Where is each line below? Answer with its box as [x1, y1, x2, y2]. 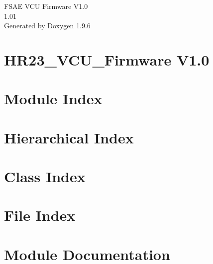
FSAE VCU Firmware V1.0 [4, 1, 88, 11]
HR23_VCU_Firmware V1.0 [4, 49, 210, 69]
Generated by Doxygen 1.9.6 [4, 20, 91, 31]
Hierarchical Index [4, 127, 134, 147]
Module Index [4, 88, 103, 109]
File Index [4, 205, 76, 225]
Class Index [4, 166, 86, 187]
